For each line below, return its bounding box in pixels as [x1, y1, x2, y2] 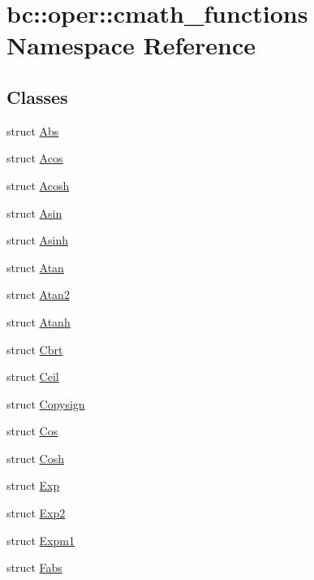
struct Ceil [6, 368, 59, 385]
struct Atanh [6, 313, 71, 330]
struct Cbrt [6, 340, 63, 357]
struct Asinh [6, 232, 69, 249]
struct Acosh [6, 176, 70, 193]
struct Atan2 [6, 286, 70, 303]
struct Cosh [6, 449, 64, 466]
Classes [6, 84, 68, 109]
